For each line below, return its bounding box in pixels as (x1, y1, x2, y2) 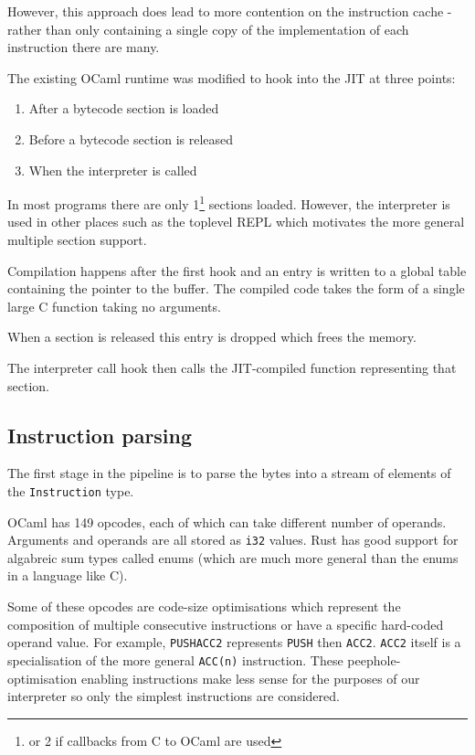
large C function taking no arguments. (7, 296, 221, 315)
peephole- (347, 650, 401, 669)
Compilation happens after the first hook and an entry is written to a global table (7, 261, 467, 280)
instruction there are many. (7, 37, 160, 57)
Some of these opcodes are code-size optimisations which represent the (7, 597, 401, 616)
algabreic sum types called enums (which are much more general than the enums (7, 548, 459, 567)
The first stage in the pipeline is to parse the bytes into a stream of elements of (7, 463, 451, 483)
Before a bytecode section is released (28, 129, 234, 148)
